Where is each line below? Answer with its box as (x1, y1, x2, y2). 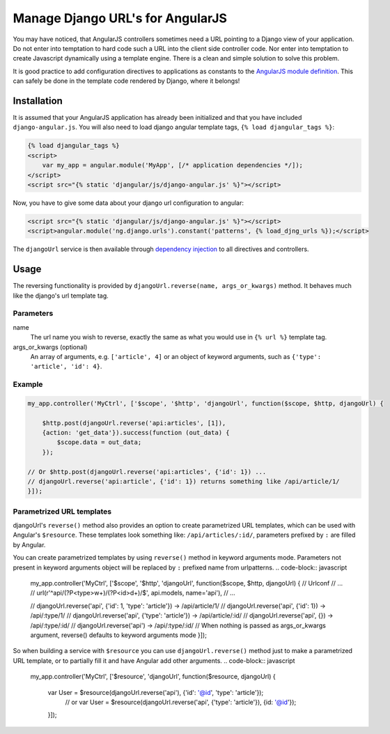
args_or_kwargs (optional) (13, 342, 88, 351)
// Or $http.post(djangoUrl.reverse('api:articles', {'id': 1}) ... (27, 468, 267, 475)
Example (13, 380, 43, 390)
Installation (13, 95, 63, 107)
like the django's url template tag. (13, 291, 109, 300)
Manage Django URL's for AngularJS (13, 10, 228, 26)
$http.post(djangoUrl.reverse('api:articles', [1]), (42, 419, 226, 427)
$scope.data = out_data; (56, 438, 142, 446)
